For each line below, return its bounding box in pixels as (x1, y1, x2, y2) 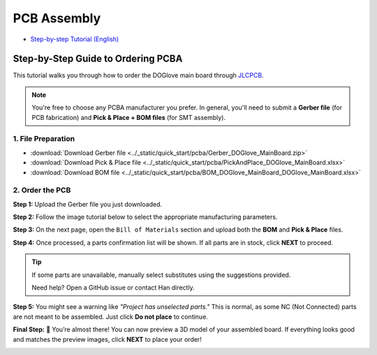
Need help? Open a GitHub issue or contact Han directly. (31, 283, 195, 292)
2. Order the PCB (13, 186, 71, 195)
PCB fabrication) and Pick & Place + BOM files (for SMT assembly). (31, 113, 226, 121)
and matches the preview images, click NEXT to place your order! (13, 335, 202, 343)
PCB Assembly (13, 10, 101, 26)
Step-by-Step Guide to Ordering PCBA (13, 53, 183, 65)
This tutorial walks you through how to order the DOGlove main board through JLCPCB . (13, 71, 265, 80)
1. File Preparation (13, 134, 75, 144)
